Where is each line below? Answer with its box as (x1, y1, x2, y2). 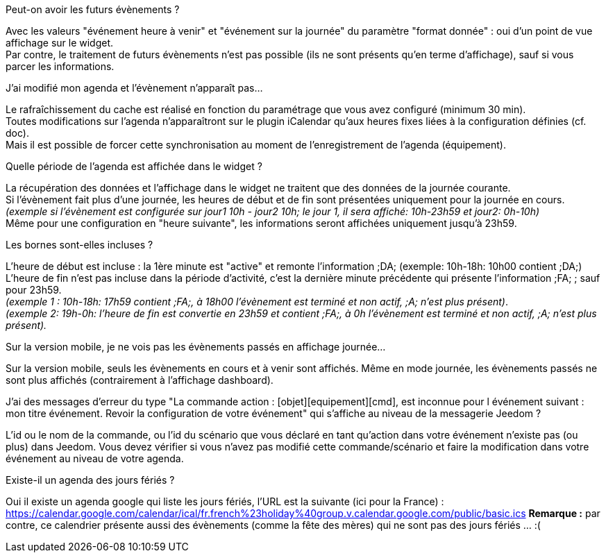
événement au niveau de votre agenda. (6, 453, 184, 464)
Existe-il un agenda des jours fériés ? (6, 474, 175, 486)
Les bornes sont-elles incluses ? (6, 239, 153, 251)
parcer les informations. (6, 60, 115, 72)
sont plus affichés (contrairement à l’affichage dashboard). (6, 374, 273, 386)
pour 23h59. (6, 284, 62, 296)
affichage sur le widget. (6, 37, 114, 49)
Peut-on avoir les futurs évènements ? (6, 3, 180, 15)
